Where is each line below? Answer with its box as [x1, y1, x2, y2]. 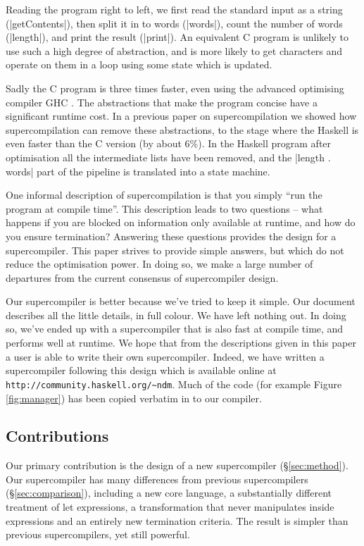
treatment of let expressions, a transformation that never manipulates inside [6, 500, 334, 514]
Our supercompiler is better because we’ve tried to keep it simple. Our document [6, 294, 356, 309]
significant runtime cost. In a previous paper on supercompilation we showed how [6, 108, 357, 123]
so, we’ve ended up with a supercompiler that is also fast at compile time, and [6, 321, 344, 336]
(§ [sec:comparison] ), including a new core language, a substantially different [6, 485, 332, 500]
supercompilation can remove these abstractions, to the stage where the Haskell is [6, 122, 359, 137]
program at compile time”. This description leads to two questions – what [6, 201, 323, 216]
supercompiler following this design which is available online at [6, 363, 277, 378]
